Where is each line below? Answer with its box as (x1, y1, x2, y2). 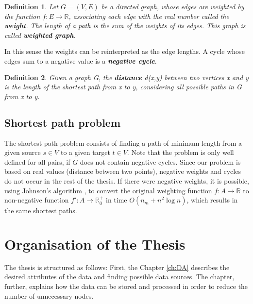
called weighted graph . (4, 30, 76, 40)
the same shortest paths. (4, 205, 77, 216)
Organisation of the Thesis (4, 234, 186, 253)
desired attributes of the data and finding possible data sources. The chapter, (4, 271, 235, 282)
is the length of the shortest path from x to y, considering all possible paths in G (4, 82, 242, 92)
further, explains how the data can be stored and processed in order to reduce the (4, 281, 248, 291)
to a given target (60, 147, 110, 157)
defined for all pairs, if (4, 156, 70, 167)
